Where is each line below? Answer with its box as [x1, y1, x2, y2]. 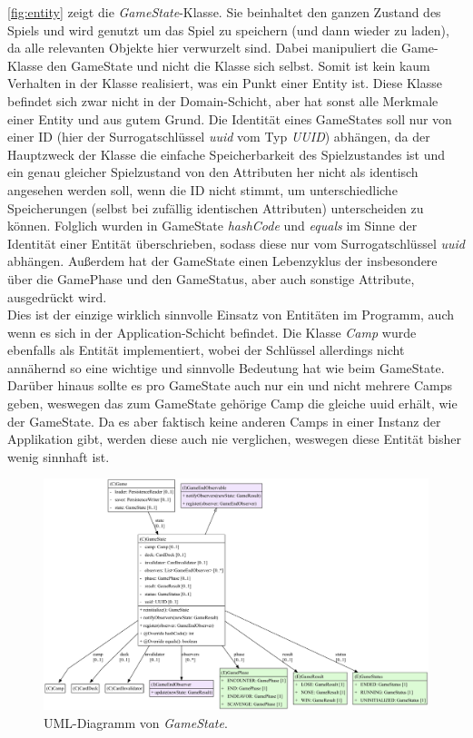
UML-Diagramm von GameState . [44, 713, 228, 732]
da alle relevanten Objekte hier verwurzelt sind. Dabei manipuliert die [7, 38, 398, 57]
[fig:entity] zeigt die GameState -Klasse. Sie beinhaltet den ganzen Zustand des [7, 3, 441, 21]
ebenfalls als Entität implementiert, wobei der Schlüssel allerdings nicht [7, 340, 405, 359]
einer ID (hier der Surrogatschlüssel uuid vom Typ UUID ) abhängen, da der [7, 127, 430, 146]
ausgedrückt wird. [7, 287, 107, 306]
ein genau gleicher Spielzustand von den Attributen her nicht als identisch [7, 162, 419, 182]
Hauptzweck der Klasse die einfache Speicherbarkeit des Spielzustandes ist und [7, 144, 446, 163]
